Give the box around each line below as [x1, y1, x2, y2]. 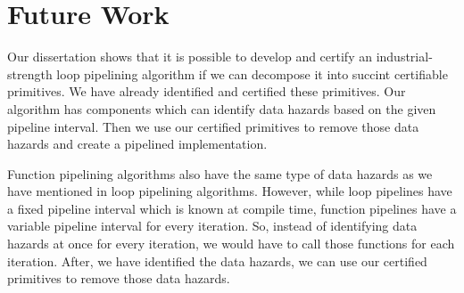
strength [7, 64, 53, 83]
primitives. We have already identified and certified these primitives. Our [7, 82, 406, 101]
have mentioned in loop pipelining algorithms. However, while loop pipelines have [7, 182, 452, 200]
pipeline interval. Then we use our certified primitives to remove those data [7, 117, 419, 135]
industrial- [376, 47, 433, 66]
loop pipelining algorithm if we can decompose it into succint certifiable [56, 64, 448, 83]
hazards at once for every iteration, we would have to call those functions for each [7, 234, 455, 253]
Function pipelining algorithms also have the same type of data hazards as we [7, 164, 433, 183]
